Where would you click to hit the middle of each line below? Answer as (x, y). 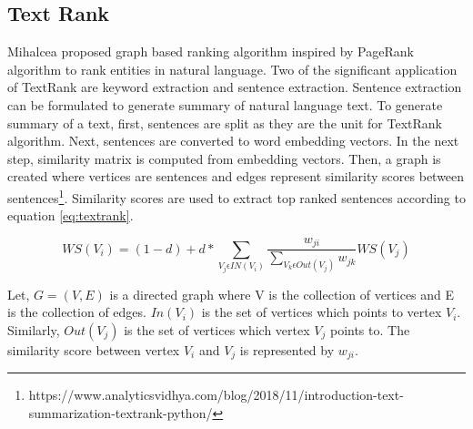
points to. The (370, 329)
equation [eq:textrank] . (70, 215)
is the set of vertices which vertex (217, 329)
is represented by (287, 349)
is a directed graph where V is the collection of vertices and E (282, 294)
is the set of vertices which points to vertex (322, 312)
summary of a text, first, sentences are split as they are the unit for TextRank (225, 123)
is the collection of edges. (77, 312)
